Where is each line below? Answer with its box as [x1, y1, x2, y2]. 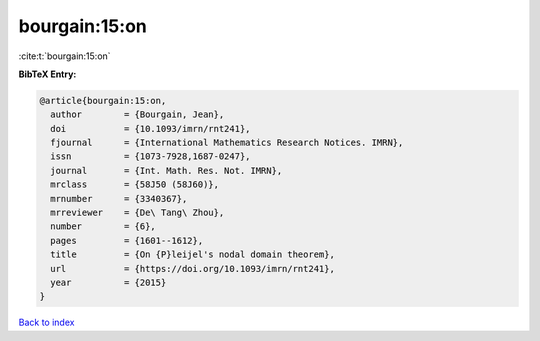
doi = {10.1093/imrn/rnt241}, [50, 123, 251, 134]
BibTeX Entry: [18, 68, 77, 80]
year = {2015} [50, 277, 167, 288]
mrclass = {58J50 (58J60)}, [50, 179, 220, 190]
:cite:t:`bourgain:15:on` [18, 50, 111, 62]
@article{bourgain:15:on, [39, 95, 167, 106]
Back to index [18, 316, 75, 329]
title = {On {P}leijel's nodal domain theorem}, [50, 249, 335, 260]
